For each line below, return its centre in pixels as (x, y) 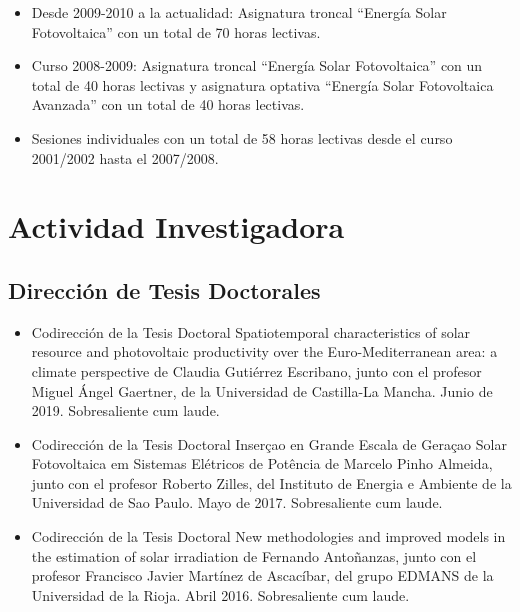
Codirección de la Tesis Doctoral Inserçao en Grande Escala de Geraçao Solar (269, 443)
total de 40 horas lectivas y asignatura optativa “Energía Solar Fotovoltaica (262, 84)
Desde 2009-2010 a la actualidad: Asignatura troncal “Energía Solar (239, 12)
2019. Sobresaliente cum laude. (125, 410)
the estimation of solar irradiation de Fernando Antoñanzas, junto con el (254, 555)
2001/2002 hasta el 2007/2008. (125, 157)
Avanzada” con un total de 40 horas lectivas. (168, 104)
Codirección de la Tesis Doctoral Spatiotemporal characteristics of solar (251, 331)
